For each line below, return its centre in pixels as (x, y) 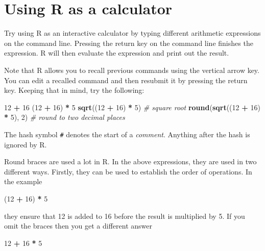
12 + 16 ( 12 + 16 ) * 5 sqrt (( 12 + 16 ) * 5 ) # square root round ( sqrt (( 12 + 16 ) (132, 107)
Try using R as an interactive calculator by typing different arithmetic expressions (132, 33)
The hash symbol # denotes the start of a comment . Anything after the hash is (127, 134)
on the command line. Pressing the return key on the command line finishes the (129, 43)
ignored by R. (26, 144)
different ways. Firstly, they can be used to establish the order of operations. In (128, 171)
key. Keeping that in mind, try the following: (74, 90)
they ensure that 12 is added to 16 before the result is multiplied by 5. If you (125, 216)
